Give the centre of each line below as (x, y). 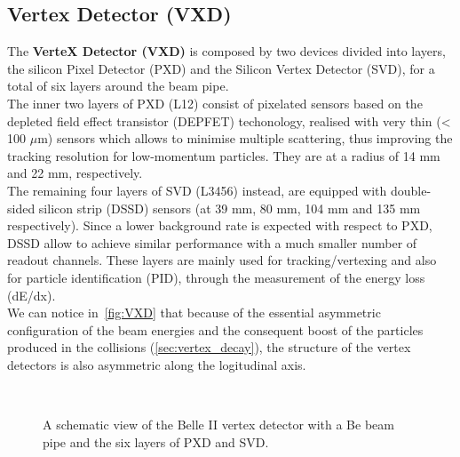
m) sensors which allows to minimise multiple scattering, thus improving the (245, 138)
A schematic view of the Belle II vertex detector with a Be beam (218, 425)
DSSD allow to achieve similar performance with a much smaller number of (212, 242)
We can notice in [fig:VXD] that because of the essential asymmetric (194, 313)
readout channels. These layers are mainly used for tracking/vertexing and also (222, 260)
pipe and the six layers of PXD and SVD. (156, 441)
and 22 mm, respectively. (75, 173)
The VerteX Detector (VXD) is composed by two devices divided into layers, (226, 51)
